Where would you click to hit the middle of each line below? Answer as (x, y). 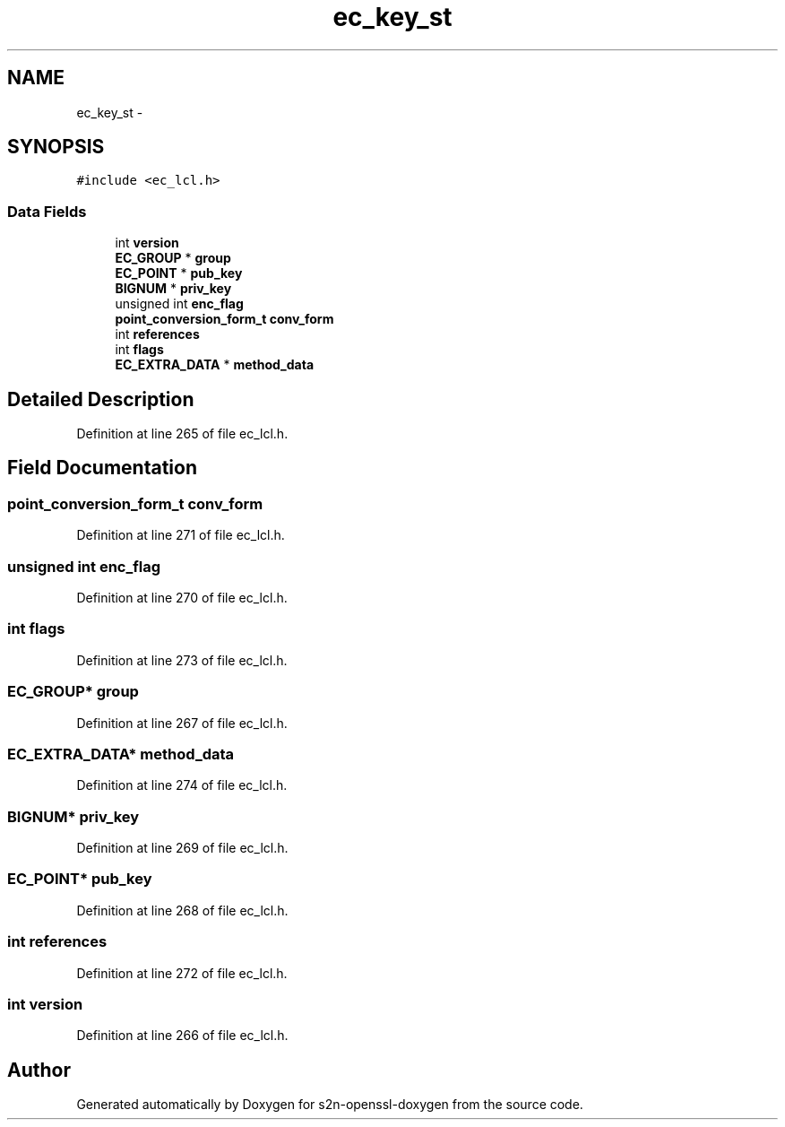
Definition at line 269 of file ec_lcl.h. (182, 848)
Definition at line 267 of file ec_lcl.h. (182, 723)
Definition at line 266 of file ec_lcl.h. (182, 1036)
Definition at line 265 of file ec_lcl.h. (182, 434)
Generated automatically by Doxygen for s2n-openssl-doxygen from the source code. (330, 1105)
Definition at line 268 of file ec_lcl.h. (182, 910)
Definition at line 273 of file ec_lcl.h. (182, 660)
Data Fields (47, 211)
